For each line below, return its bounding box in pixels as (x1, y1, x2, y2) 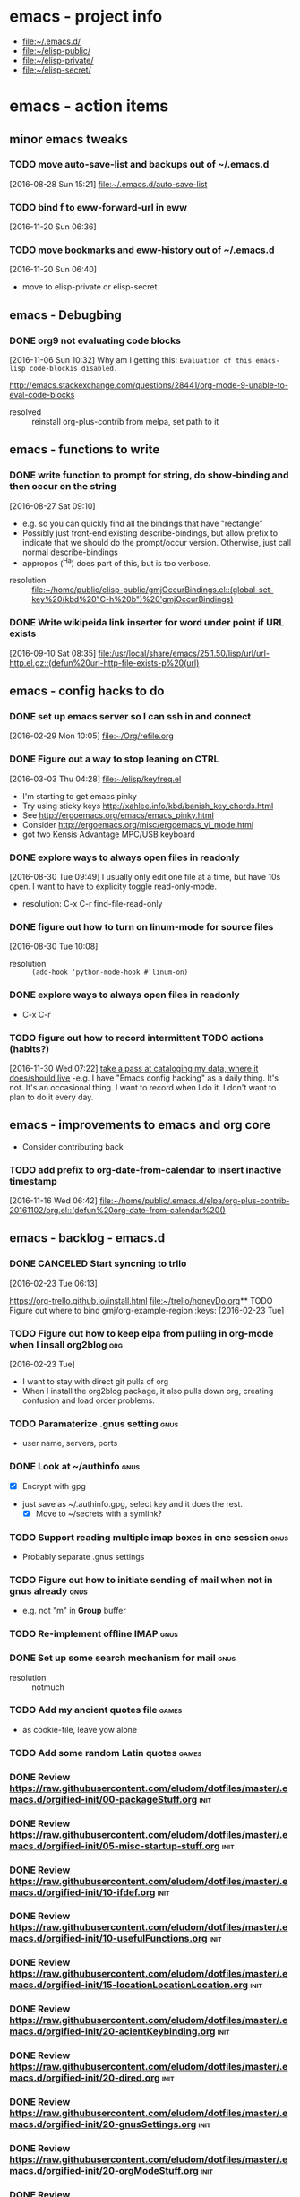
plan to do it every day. (9, 1091, 94, 1102)
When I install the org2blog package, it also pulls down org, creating (21, 1386, 274, 1396)
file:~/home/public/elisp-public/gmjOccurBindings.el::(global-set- (31, 584, 274, 595)
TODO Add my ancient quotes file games (9, 1704, 183, 1717)
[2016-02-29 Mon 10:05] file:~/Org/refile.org (9, 730, 174, 741)
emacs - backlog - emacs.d (9, 1230, 166, 1246)
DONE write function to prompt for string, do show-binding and (9, 469, 289, 481)
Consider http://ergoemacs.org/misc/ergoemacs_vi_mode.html (21, 819, 253, 830)
